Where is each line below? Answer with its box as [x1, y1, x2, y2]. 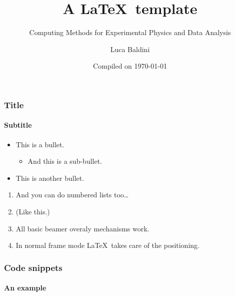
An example [4, 282, 46, 293]
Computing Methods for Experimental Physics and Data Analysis [29, 27, 231, 38]
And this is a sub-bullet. [27, 156, 102, 166]
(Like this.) [15, 206, 50, 216]
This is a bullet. [15, 139, 64, 149]
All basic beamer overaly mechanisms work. [15, 223, 149, 233]
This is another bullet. [15, 172, 84, 183]
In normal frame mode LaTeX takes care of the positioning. [15, 240, 199, 250]
